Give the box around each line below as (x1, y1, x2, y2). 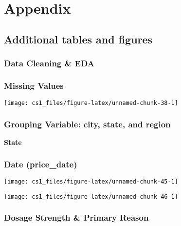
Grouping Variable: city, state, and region (4, 118, 171, 130)
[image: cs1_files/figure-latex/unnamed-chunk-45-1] (4, 178, 178, 185)
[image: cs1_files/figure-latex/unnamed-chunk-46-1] (4, 193, 178, 200)
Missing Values (4, 79, 64, 91)
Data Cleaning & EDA (4, 57, 95, 69)
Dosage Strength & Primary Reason (4, 211, 149, 224)
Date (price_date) (4, 158, 77, 170)
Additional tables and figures (4, 31, 153, 46)
